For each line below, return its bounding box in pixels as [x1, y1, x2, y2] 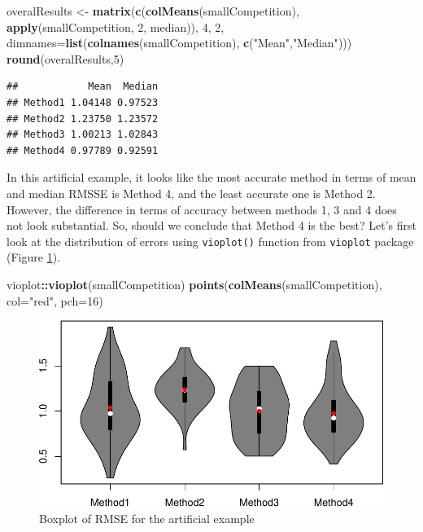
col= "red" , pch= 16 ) [7, 292, 103, 309]
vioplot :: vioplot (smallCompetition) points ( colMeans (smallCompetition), [7, 275, 382, 292]
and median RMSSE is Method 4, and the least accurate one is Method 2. [7, 184, 376, 201]
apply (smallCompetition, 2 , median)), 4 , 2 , [7, 18, 225, 35]
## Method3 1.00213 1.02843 [7, 129, 159, 141]
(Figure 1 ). [7, 248, 60, 266]
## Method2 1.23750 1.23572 [7, 112, 159, 125]
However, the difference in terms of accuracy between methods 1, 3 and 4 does [7, 200, 397, 218]
